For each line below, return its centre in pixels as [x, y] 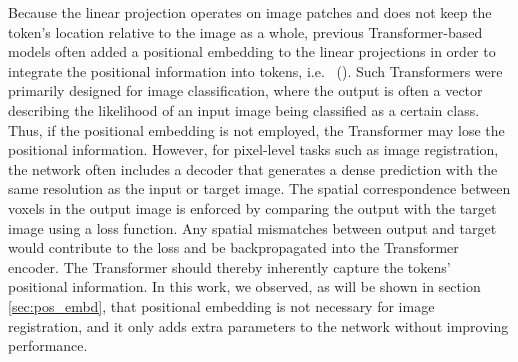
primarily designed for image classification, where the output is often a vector [245, 90]
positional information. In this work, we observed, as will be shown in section [244, 286]
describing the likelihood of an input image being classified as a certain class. [244, 109]
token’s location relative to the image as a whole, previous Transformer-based [245, 31]
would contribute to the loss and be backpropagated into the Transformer [233, 247]
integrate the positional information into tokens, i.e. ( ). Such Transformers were [255, 70]
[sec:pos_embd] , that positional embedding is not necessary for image [221, 305]
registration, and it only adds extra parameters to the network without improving [258, 325]
